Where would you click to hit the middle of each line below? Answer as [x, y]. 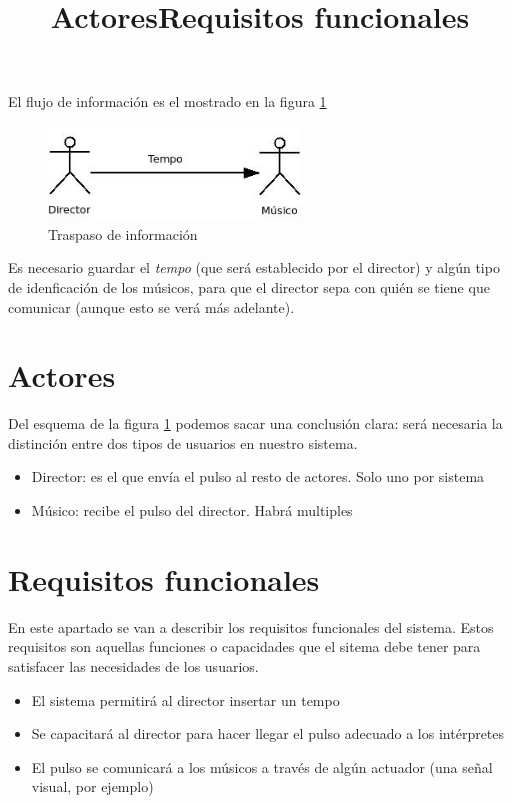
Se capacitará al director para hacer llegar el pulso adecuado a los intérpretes [268, 733]
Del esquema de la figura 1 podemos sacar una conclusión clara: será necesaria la [255, 423]
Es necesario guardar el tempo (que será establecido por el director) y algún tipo [254, 267]
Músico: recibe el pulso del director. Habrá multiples [192, 510]
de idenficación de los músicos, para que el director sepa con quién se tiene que [249, 286]
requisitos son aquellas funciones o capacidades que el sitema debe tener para [244, 646]
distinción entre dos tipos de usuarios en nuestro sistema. [183, 442]
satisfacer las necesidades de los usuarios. [133, 665]
